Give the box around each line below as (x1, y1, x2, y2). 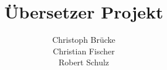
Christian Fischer (53, 45, 115, 57)
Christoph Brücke (52, 34, 115, 46)
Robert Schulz (58, 56, 110, 68)
